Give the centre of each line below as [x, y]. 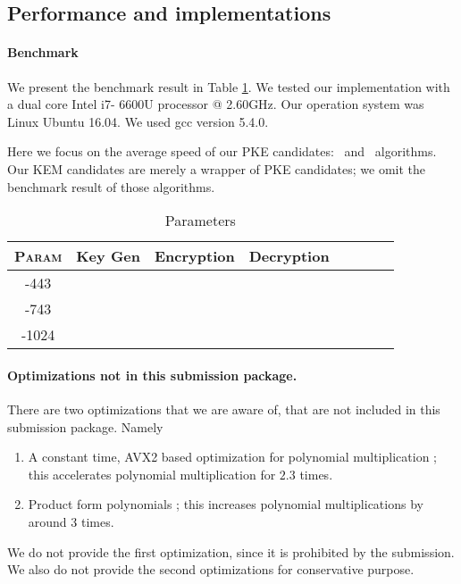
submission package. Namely [85, 426]
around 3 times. [71, 521]
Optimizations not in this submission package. [152, 375]
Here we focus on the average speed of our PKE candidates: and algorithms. [222, 151]
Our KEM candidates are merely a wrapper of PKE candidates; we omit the [216, 168]
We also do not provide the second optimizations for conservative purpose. [211, 569]
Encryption [195, 256]
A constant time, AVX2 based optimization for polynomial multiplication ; [232, 457]
